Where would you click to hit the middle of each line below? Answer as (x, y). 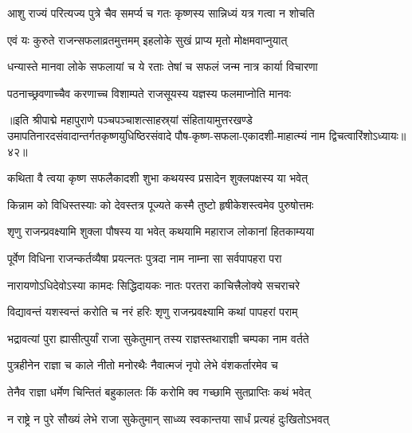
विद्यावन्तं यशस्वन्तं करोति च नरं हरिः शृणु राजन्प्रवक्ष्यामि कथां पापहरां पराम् (153, 312)
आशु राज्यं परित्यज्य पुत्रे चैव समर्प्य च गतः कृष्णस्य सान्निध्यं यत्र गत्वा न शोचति (161, 13)
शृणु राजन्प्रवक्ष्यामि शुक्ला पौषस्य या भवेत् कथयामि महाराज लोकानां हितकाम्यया (161, 231)
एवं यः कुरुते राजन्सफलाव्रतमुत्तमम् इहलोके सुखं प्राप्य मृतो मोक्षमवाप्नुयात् (147, 39)
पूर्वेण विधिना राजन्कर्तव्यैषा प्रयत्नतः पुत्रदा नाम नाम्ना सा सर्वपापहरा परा (145, 257)
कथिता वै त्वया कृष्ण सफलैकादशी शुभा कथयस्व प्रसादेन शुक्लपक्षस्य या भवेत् (158, 178)
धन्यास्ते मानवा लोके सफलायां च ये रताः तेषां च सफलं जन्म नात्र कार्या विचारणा (163, 66)
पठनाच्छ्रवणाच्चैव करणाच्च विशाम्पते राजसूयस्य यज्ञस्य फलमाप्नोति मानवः (149, 93)
